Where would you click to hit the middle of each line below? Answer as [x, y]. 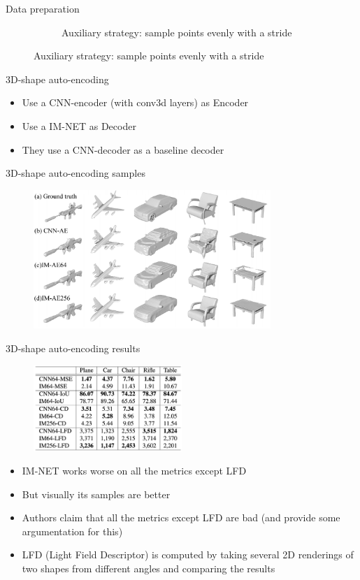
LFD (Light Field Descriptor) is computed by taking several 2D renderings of [188, 554]
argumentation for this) [72, 531]
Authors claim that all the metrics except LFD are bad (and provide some [181, 517]
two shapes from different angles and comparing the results [149, 568]
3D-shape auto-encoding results [73, 348]
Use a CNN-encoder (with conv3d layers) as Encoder [135, 102]
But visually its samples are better [96, 494]
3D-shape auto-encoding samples [75, 173]
